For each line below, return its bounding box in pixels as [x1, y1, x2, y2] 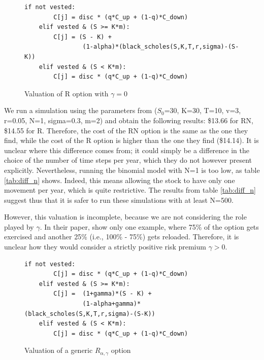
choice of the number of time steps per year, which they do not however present [4, 155, 252, 165]
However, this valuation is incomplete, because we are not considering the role [4, 211, 247, 222]
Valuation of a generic [24, 345, 93, 355]
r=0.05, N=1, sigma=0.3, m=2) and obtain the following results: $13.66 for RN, [4, 115, 253, 125]
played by [4, 221, 34, 232]
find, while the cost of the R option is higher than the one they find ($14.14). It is [4, 135, 259, 146]
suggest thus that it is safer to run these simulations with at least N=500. [4, 194, 234, 205]
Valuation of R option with [24, 88, 109, 98]
